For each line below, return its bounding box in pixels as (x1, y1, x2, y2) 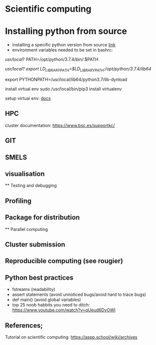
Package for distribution (5, 213, 80, 222)
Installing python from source (5, 26, 127, 37)
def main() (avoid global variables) (12, 297, 81, 303)
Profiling (5, 196, 32, 205)
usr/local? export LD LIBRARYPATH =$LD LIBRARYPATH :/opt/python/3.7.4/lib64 (5, 66, 152, 73)
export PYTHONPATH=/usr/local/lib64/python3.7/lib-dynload (5, 77, 127, 82)
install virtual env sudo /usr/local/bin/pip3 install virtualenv (5, 86, 122, 92)
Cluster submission (5, 240, 66, 249)
